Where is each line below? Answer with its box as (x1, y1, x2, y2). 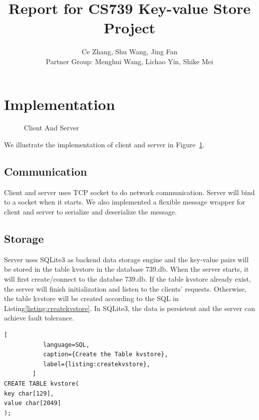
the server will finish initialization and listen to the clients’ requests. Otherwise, (4, 283, 247, 294)
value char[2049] (4, 400, 61, 407)
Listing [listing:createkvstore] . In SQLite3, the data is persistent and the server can (4, 303, 255, 313)
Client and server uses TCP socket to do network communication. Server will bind (4, 187, 255, 197)
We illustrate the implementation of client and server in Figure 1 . (4, 139, 205, 150)
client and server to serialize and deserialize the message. (4, 207, 177, 217)
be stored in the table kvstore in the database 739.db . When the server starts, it (4, 264, 249, 274)
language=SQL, (43, 341, 90, 348)
